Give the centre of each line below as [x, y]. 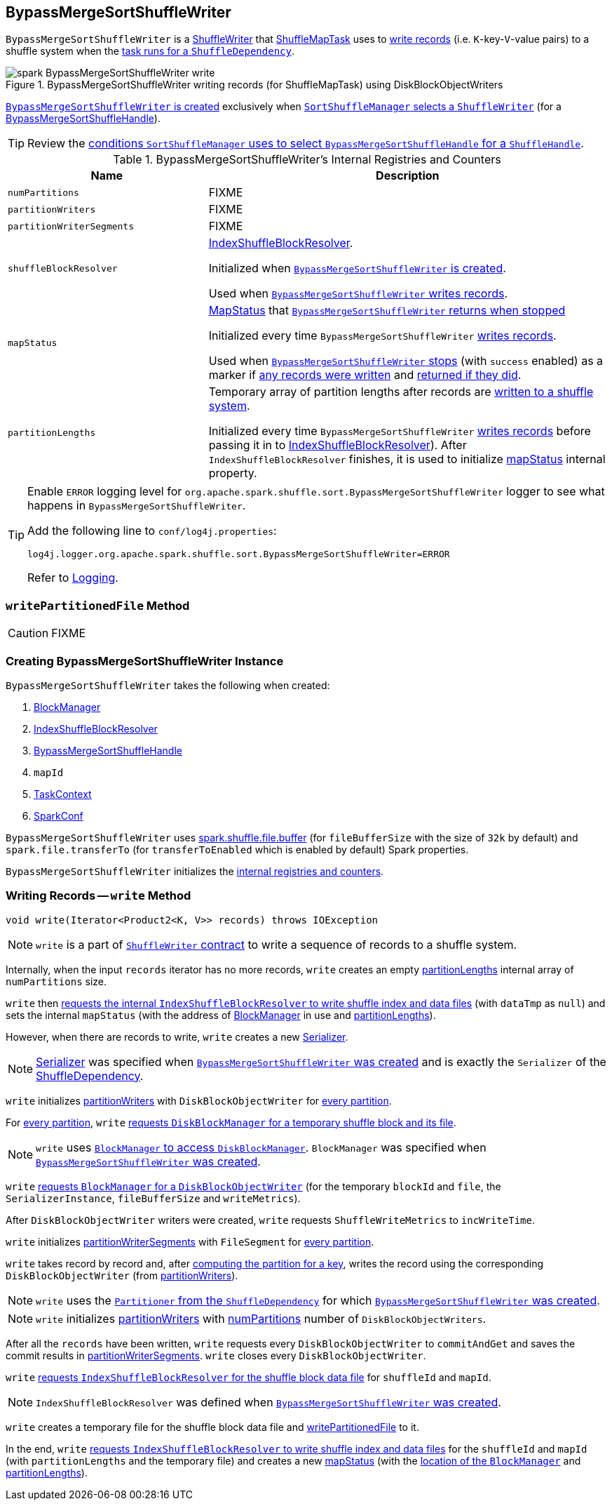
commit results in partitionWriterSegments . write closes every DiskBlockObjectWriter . [216, 1355]
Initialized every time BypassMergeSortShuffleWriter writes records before [400, 431]
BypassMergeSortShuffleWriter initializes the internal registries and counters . [195, 871]
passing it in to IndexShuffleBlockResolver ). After [338, 445]
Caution [28, 633]
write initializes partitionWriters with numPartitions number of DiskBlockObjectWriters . [261, 1318]
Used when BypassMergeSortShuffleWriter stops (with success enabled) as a [406, 361]
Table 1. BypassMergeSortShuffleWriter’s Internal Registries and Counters [307, 160]
